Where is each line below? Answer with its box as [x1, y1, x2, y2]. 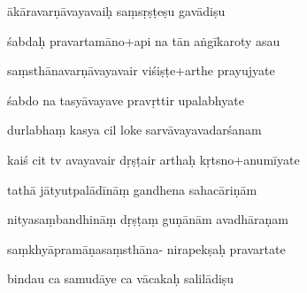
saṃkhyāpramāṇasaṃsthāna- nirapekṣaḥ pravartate [7, 239, 286, 258]
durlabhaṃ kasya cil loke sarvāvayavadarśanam [7, 120, 262, 139]
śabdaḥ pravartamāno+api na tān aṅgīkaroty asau [7, 31, 280, 50]
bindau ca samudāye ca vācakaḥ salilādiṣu [7, 269, 234, 288]
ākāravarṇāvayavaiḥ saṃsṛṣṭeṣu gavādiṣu [7, 2, 226, 19]
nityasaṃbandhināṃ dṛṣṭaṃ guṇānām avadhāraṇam [7, 210, 288, 228]
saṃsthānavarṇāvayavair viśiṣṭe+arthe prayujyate [7, 61, 275, 80]
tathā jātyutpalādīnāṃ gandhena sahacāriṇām [7, 180, 257, 198]
